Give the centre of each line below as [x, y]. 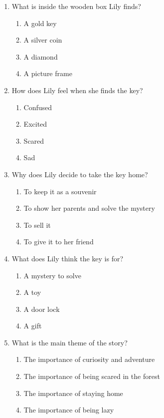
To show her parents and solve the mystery [89, 208]
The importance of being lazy [69, 410]
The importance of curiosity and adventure [89, 359]
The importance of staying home [73, 393]
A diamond [41, 56]
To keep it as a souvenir [60, 191]
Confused [38, 107]
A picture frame [48, 73]
